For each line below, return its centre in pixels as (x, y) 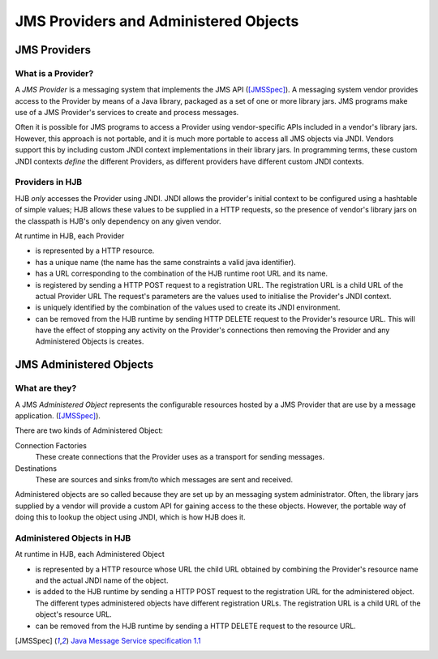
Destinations (36, 468)
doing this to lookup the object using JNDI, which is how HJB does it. (131, 517)
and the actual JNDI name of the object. (102, 580)
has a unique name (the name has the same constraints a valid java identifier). (165, 262)
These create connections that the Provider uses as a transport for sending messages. (180, 457)
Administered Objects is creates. (90, 341)
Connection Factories (51, 445)
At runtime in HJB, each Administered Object (90, 554)
